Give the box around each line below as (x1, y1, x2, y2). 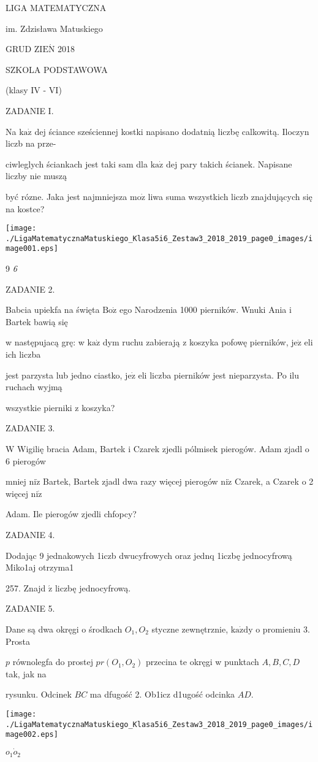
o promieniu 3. (256, 622, 310, 635)
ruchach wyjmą (6, 380, 62, 393)
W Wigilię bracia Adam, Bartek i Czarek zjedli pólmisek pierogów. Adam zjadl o (6, 442, 309, 455)
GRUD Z (6, 42, 40, 55)
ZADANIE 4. (6, 528, 55, 541)
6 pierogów (6, 454, 46, 467)
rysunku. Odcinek (6, 688, 72, 701)
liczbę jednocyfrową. (55, 581, 131, 594)
